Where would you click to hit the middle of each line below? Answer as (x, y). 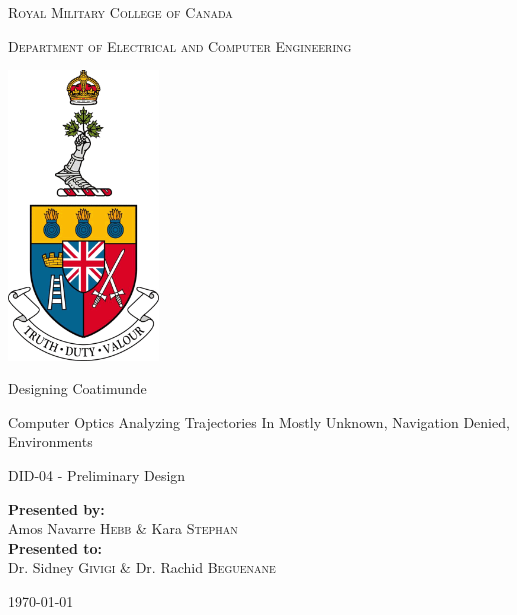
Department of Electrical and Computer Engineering (180, 45)
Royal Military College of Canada (120, 12)
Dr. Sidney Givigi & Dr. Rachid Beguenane (142, 567)
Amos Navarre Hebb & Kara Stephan (123, 528)
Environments (50, 441)
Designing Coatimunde (77, 388)
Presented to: (55, 547)
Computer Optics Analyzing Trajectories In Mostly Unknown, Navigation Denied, (259, 421)
